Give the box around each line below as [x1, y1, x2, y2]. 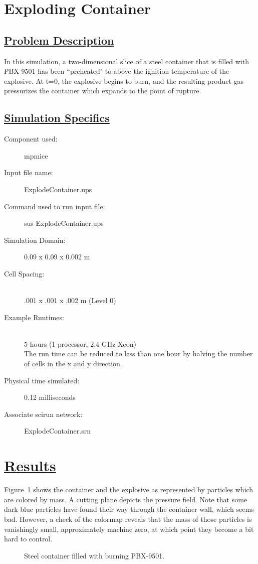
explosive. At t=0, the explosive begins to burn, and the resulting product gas [4, 75, 244, 86]
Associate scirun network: [4, 408, 83, 419]
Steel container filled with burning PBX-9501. [24, 550, 165, 560]
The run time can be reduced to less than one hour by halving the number [24, 348, 253, 359]
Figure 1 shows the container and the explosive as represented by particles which [4, 484, 253, 495]
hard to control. [4, 533, 53, 544]
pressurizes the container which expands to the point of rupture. [4, 85, 201, 96]
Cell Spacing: [4, 268, 45, 278]
